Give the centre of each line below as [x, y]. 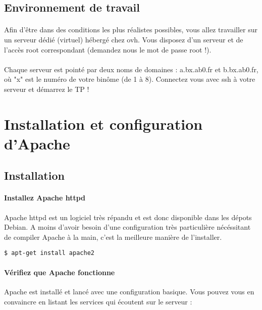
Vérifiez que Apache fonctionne [60, 272]
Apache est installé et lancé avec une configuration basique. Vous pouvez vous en [129, 291]
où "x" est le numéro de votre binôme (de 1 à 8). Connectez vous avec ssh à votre [130, 79]
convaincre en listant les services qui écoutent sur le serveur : [98, 301]
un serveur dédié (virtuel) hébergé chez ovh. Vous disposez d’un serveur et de [124, 39]
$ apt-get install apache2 [49, 253]
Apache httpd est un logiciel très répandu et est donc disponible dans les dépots [128, 217]
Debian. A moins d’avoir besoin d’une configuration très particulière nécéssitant [127, 227]
